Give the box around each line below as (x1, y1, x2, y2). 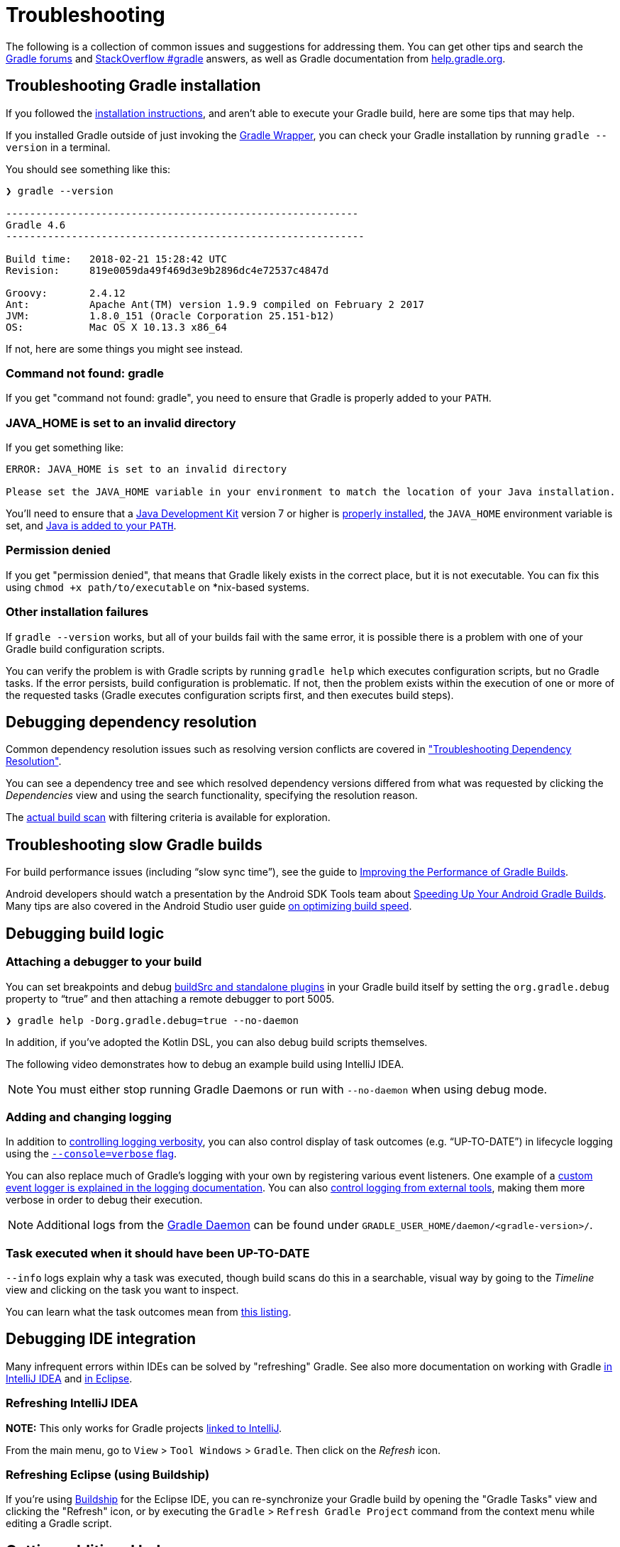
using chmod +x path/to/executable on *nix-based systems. (6, 580, 309, 593)
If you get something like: (6, 441, 123, 454)
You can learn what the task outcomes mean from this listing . (6, 1306, 292, 1318)
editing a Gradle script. (6, 1517, 112, 1530)
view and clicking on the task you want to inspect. (6, 1284, 239, 1296)
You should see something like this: (6, 163, 171, 175)
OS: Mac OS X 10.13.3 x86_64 (6, 321, 227, 333)
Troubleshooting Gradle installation (6, 77, 261, 95)
